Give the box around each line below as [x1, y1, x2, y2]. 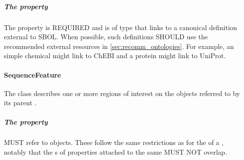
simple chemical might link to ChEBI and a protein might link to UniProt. [4, 50, 226, 61]
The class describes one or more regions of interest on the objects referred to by [4, 88, 240, 98]
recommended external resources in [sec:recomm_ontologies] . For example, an [4, 41, 234, 51]
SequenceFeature [4, 69, 61, 80]
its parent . [4, 97, 37, 108]
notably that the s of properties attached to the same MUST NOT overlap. [4, 147, 227, 157]
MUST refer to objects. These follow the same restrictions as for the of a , [4, 137, 224, 147]
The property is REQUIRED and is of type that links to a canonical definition [4, 22, 237, 32]
